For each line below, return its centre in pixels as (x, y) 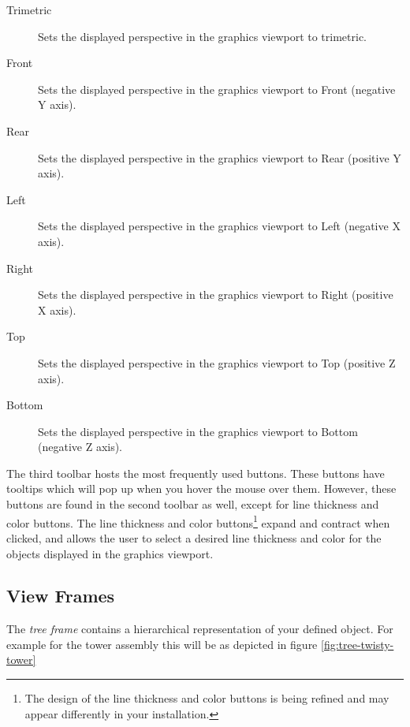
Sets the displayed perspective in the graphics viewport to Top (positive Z (217, 362)
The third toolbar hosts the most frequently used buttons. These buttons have (196, 473)
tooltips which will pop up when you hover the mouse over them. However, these (201, 488)
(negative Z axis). (80, 447)
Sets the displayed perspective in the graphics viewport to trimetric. (203, 36)
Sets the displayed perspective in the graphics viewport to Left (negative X (219, 226)
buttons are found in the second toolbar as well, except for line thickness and (193, 504)
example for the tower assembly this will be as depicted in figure (162, 644)
